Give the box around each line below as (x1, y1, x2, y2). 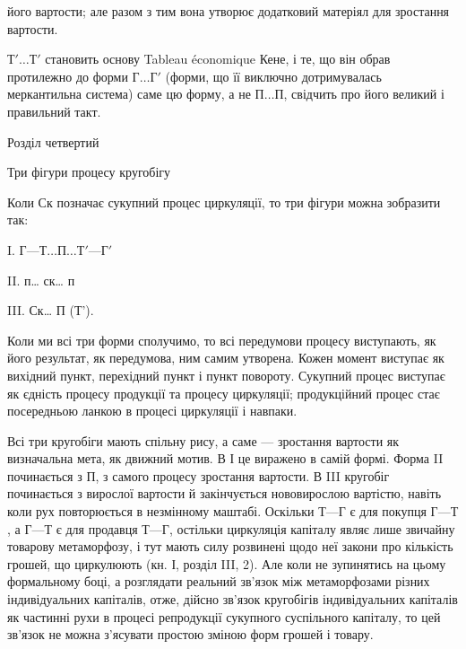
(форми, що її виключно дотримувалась (165, 66, 382, 85)
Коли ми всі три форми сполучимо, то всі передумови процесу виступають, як (7, 330, 436, 349)
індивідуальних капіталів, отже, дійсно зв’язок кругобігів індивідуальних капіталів (7, 590, 458, 609)
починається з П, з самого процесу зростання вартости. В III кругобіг (7, 466, 390, 485)
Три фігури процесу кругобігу (7, 162, 171, 181)
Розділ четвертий (7, 132, 99, 151)
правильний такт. (7, 101, 101, 120)
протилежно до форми (7, 66, 128, 85)
